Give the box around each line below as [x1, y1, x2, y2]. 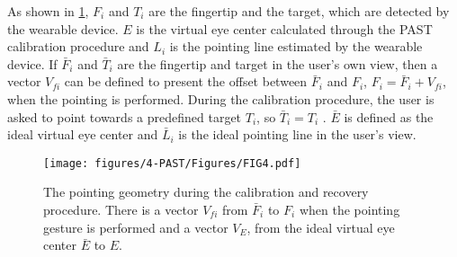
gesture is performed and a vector [43, 217, 228, 236]
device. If [7, 54, 58, 73]
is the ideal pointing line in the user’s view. [178, 125, 417, 144]
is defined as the [344, 107, 434, 126]
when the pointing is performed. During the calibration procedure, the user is [7, 89, 435, 108]
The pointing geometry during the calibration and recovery [43, 182, 369, 201]
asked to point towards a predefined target [7, 107, 242, 126]
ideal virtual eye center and [7, 125, 158, 144]
